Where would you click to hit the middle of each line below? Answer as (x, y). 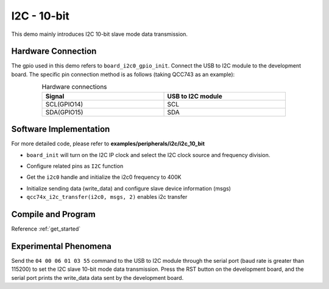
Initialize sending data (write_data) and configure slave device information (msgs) (129, 188)
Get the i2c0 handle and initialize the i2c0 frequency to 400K (104, 177)
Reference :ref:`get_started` (46, 229)
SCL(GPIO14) (64, 104)
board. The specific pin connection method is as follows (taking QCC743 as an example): (123, 74)
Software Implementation (61, 129)
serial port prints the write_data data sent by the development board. (97, 277)
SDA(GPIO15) (64, 112)
